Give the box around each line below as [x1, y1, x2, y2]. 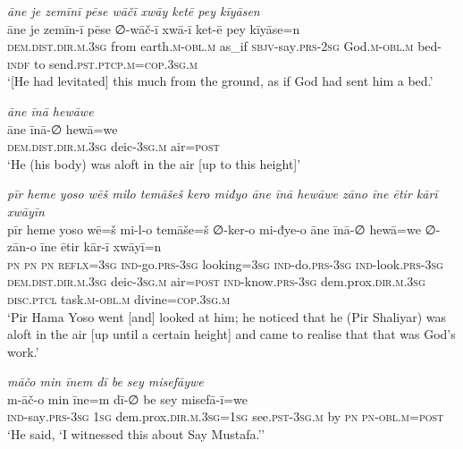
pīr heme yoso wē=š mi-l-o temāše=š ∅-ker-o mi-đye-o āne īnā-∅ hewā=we [7, 219, 421, 238]
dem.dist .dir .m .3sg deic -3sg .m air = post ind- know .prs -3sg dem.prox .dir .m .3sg [7, 272, 425, 291]
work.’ [7, 342, 39, 360]
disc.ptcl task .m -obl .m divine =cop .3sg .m [7, 289, 231, 308]
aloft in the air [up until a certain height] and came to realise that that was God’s [7, 325, 456, 343]
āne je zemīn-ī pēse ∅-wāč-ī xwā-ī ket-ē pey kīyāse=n [7, 19, 300, 38]
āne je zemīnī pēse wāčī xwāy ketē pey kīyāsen [7, 2, 260, 20]
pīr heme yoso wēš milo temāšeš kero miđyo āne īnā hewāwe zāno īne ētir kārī [7, 184, 438, 203]
